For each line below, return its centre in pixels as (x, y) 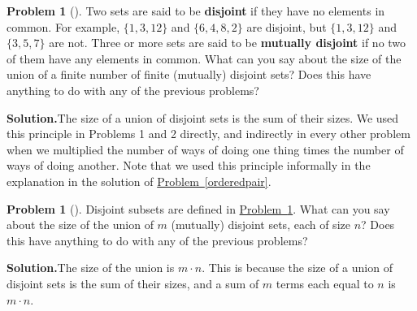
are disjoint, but (287, 26)
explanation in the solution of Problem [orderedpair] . (139, 181)
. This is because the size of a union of (297, 268)
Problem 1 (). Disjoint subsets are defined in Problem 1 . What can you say (198, 208)
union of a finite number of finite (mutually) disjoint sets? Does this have (189, 74)
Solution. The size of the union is (91, 268)
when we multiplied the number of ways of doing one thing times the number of (205, 149)
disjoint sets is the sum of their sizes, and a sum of (133, 283)
